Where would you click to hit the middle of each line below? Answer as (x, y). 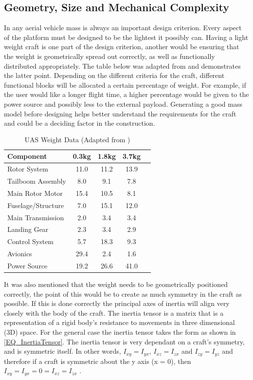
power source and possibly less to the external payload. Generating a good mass (123, 104)
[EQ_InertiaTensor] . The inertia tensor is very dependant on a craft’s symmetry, (124, 341)
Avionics (20, 254)
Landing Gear (28, 229)
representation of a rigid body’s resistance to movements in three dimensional (119, 322)
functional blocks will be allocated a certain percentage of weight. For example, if (125, 85)
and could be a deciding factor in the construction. (80, 123)
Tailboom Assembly (37, 181)
